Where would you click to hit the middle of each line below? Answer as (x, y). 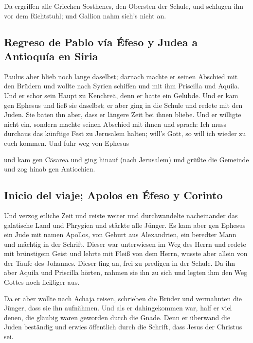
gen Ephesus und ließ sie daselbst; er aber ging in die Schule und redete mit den (123, 105)
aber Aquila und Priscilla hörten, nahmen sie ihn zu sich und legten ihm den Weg (126, 272)
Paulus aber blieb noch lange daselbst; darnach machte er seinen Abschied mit (121, 76)
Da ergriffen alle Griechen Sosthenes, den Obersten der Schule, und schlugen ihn (124, 6)
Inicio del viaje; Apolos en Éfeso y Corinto (113, 195)
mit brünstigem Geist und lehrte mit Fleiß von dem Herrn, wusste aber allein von (126, 253)
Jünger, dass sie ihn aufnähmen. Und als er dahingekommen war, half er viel (118, 308)
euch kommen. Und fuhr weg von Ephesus (67, 143)
